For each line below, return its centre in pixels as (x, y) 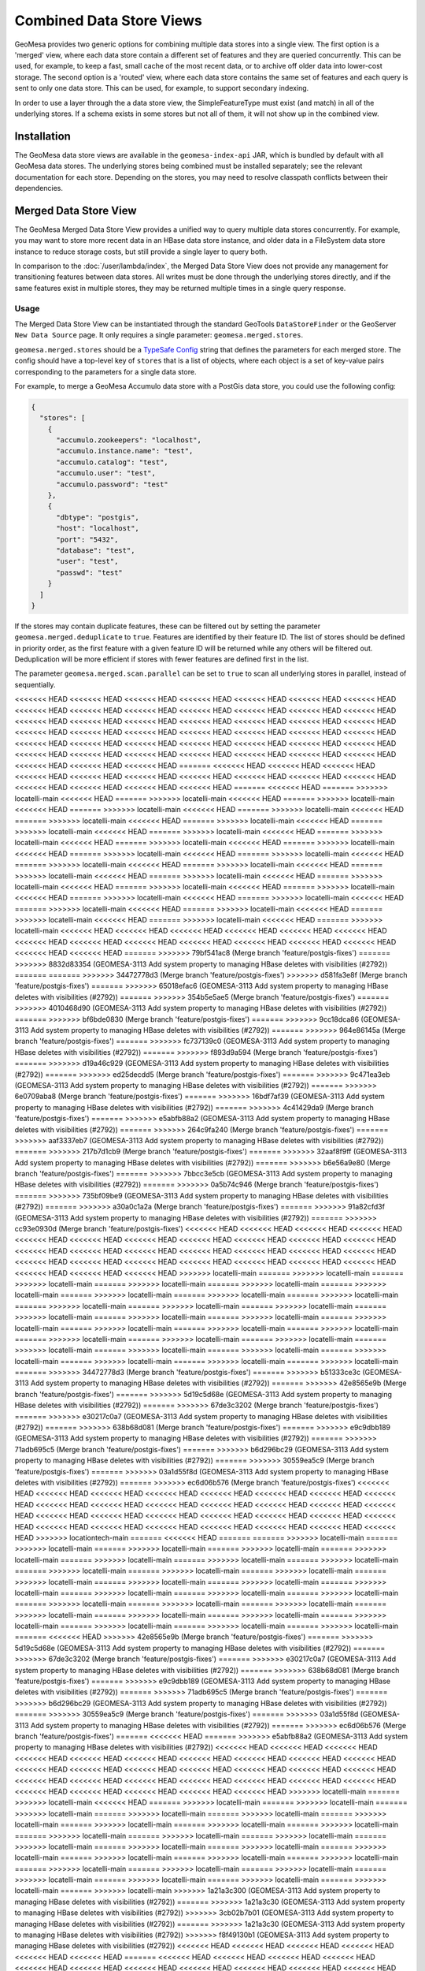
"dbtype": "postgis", (98, 517)
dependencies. (39, 188)
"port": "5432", (87, 539)
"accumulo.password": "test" (112, 484)
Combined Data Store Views (108, 20)
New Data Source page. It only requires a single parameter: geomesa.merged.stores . (159, 335)
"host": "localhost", (98, 529)
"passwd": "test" (90, 572)
